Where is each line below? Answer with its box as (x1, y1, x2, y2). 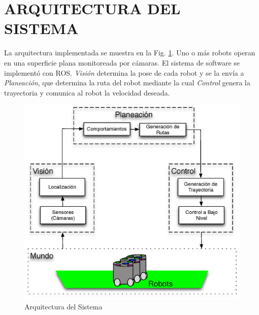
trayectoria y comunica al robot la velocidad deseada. (4, 87, 170, 98)
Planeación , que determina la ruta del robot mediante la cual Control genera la (4, 77, 250, 88)
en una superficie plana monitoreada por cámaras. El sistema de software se (4, 57, 240, 68)
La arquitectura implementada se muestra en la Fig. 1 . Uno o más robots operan (4, 47, 255, 58)
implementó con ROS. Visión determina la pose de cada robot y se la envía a (4, 67, 244, 78)
